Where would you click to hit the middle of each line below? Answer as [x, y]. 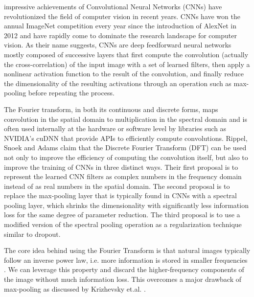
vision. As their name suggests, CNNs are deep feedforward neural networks [118, 45]
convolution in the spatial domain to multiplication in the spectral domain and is [126, 119]
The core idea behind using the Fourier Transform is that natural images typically [127, 250]
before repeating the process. [71, 93]
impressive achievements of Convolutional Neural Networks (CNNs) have [113, 6]
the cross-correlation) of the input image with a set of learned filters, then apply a [127, 64]
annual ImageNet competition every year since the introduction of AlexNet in [120, 26]
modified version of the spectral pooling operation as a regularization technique [123, 224]
